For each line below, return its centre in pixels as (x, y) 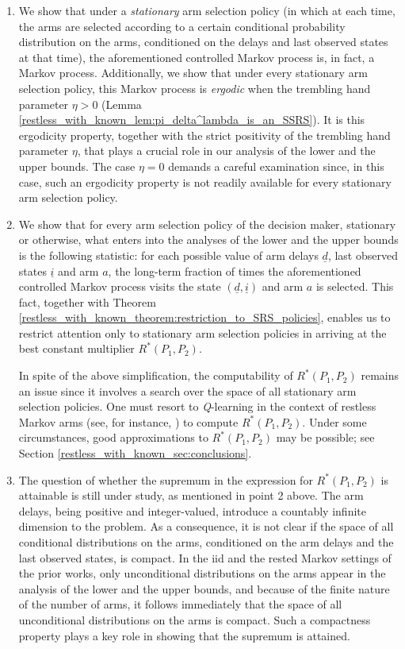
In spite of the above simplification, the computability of (156, 375)
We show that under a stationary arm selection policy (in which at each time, (207, 10)
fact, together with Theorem (87, 301)
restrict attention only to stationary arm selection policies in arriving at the (202, 332)
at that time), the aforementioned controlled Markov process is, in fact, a (197, 57)
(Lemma (122, 104)
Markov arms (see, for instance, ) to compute (128, 421)
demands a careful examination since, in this (276, 166)
